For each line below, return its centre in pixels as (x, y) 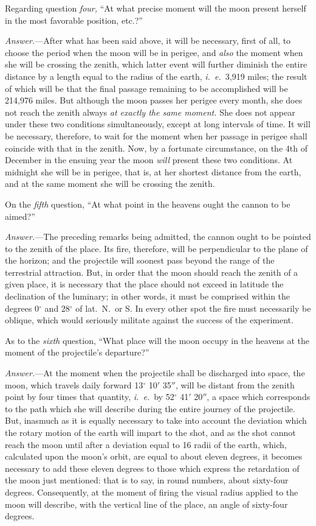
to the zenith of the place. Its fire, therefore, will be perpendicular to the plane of (156, 248)
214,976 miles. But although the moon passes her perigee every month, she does (154, 100)
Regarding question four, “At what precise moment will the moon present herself (156, 8)
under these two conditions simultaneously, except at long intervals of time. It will (158, 124)
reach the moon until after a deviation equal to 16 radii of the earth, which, (146, 444)
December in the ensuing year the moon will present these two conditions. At (149, 160)
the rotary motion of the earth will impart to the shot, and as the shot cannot (150, 432)
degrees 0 (22, 308)
